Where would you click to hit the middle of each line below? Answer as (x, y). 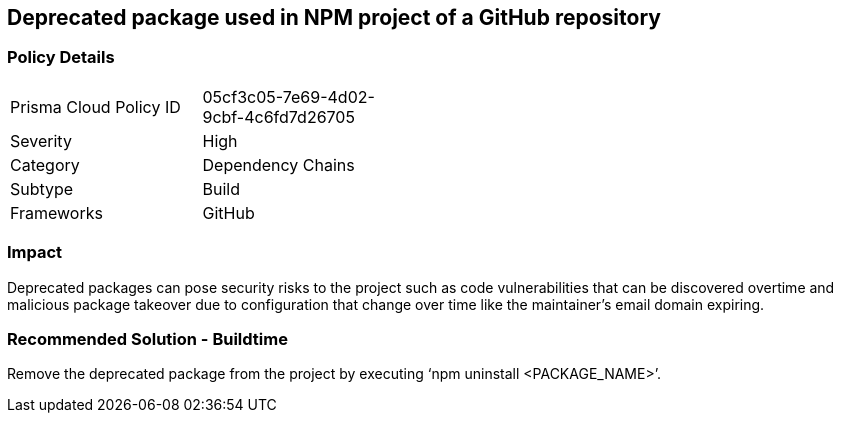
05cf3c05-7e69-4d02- (288, 96)
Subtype (42, 188)
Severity (41, 140)
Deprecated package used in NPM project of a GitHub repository (334, 17)
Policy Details (61, 57)
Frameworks (56, 212)
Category (45, 164)
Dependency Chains (278, 164)
